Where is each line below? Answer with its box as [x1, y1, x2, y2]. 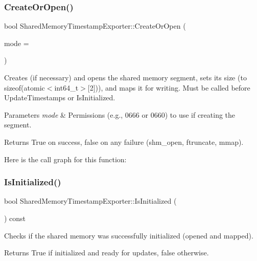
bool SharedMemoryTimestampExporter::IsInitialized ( [4, 195, 177, 206]
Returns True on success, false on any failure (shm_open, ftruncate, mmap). [4, 136, 244, 147]
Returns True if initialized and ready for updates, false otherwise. [4, 247, 209, 258]
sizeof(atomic [4, 82, 45, 93]
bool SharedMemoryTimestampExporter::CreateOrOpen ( [4, 20, 186, 31]
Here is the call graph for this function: [4, 154, 127, 164]
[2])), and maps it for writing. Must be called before [87, 82, 250, 93]
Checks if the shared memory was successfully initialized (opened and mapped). [4, 230, 253, 241]
